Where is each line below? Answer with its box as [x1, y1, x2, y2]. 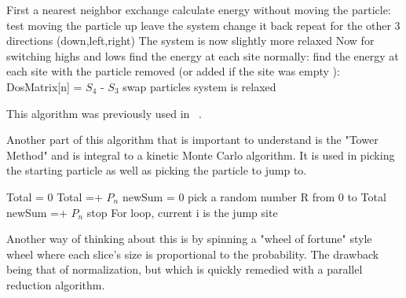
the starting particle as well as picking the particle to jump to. [6, 162, 307, 178]
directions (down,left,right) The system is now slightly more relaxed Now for [6, 32, 375, 49]
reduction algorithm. [6, 276, 105, 292]
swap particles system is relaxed [123, 78, 276, 94]
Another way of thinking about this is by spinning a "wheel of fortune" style [6, 230, 372, 247]
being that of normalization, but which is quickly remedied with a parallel [6, 261, 363, 278]
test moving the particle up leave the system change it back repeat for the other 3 [6, 17, 401, 33]
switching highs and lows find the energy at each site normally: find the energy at [6, 47, 399, 64]
